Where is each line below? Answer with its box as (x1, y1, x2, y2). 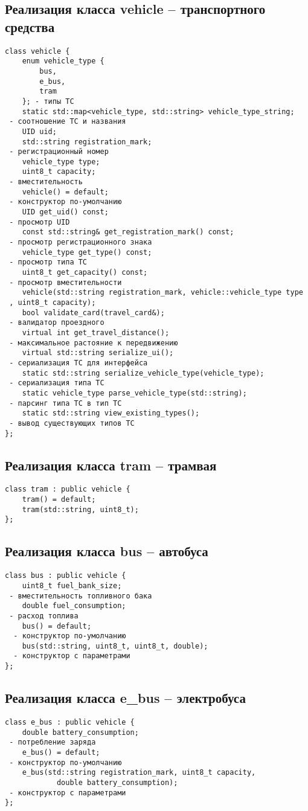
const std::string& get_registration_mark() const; (22, 228, 234, 237)
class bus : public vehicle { (5, 571, 126, 580)
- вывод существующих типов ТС (9, 418, 135, 428)
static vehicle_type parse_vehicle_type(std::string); (22, 388, 247, 397)
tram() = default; (22, 495, 96, 504)
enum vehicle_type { (22, 57, 104, 66)
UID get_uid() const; (22, 208, 109, 217)
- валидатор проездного (9, 318, 104, 327)
